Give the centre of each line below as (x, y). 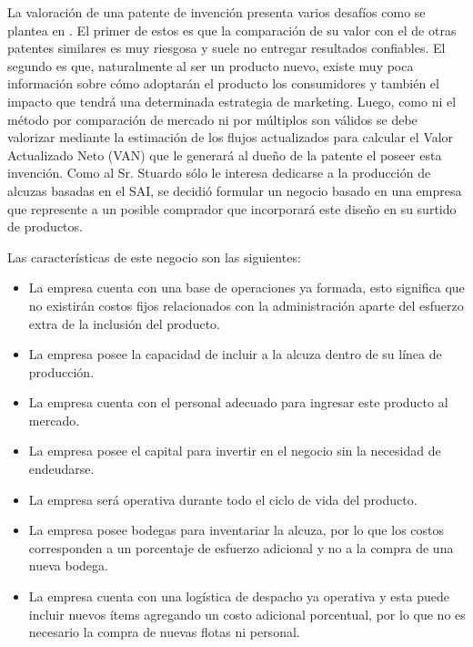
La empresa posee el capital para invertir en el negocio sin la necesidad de (235, 451)
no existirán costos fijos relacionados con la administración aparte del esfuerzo (246, 305)
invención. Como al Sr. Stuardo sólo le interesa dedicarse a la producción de (219, 173)
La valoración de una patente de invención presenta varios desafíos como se (216, 12)
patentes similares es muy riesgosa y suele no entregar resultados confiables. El (226, 48)
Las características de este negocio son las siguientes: (154, 257)
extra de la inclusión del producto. (124, 323)
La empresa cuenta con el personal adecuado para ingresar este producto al (238, 402)
